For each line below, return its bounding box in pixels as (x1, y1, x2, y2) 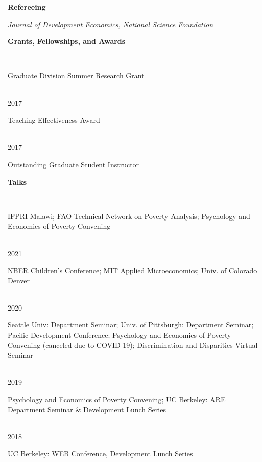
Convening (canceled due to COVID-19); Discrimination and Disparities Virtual (8, 339, 258, 350)
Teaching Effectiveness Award (8, 115, 100, 125)
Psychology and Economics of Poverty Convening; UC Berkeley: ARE (8, 394, 226, 405)
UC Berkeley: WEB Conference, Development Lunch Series (8, 448, 193, 459)
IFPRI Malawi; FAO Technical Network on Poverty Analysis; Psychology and (8, 210, 250, 221)
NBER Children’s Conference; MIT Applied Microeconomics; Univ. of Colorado (8, 265, 257, 276)
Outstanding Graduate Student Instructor (8, 159, 139, 169)
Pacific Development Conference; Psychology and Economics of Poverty (8, 329, 231, 340)
